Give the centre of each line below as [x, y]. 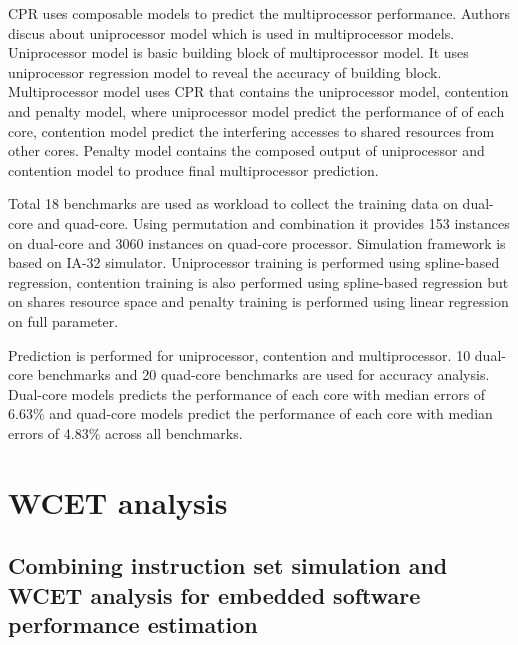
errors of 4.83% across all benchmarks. [125, 432]
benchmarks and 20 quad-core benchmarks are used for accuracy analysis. [263, 374]
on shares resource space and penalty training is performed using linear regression [258, 301]
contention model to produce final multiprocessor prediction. [193, 169]
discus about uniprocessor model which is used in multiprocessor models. [231, 32]
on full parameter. [63, 320]
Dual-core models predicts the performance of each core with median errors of [247, 393]
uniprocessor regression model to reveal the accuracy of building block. [225, 71]
